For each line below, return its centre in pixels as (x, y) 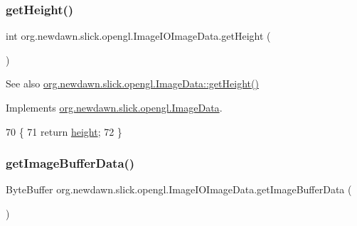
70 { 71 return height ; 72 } (64, 131)
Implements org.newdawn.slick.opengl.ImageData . (114, 107)
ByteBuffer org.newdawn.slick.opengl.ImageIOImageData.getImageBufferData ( (179, 189)
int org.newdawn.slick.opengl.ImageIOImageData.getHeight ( (138, 36)
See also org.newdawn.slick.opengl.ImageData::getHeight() (132, 84)
